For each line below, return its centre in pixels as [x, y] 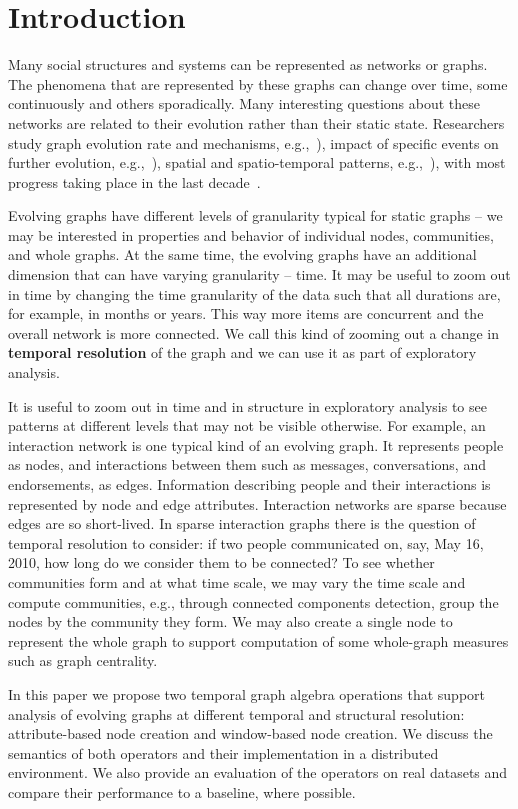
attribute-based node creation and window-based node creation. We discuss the [250, 733]
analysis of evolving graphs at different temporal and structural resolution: [236, 713]
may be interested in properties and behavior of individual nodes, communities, [251, 234]
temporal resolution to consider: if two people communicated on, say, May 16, [246, 542]
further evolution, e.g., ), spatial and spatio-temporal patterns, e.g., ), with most [257, 162]
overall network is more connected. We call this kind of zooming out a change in [254, 332]
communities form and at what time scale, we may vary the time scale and [237, 581]
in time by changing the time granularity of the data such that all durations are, [254, 293]
